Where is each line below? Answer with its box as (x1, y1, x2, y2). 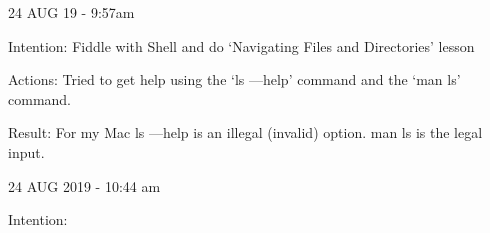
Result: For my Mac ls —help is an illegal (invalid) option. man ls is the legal (8, 122, 483, 143)
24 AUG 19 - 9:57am (8, 2, 135, 22)
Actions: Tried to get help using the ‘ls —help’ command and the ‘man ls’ (8, 69, 461, 90)
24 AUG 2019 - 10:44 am (8, 175, 161, 196)
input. (8, 141, 45, 162)
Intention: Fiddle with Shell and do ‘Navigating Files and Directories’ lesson (8, 35, 475, 56)
